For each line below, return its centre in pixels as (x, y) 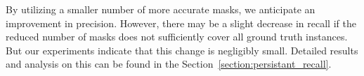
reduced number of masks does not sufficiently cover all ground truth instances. (177, 37)
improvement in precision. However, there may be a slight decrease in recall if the (181, 23)
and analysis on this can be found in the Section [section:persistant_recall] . (169, 64)
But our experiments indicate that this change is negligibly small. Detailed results (182, 50)
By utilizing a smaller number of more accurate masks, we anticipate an (161, 9)
